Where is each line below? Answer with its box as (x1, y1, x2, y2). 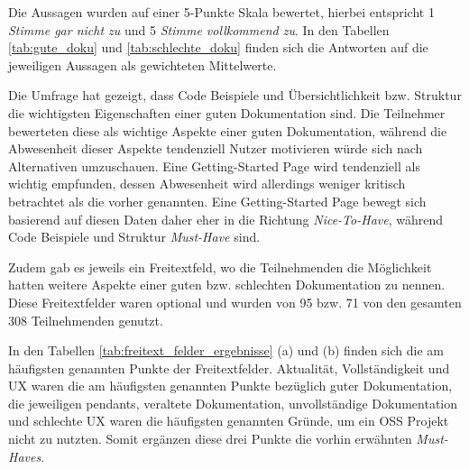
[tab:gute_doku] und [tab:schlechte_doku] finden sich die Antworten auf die (8, 38, 428, 57)
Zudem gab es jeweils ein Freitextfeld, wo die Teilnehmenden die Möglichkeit (8, 257, 432, 276)
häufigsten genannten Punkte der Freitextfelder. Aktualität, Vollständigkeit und (8, 358, 450, 377)
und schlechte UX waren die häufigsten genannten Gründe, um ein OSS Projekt (8, 411, 449, 430)
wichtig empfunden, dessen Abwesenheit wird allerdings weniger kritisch (8, 174, 406, 193)
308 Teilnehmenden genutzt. (8, 310, 163, 329)
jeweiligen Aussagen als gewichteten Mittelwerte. (8, 55, 277, 74)
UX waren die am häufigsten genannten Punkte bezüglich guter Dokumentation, (8, 376, 453, 395)
